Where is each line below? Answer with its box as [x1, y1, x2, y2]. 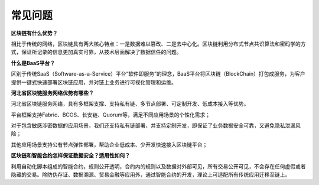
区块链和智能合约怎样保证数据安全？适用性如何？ [11, 152, 130, 159]
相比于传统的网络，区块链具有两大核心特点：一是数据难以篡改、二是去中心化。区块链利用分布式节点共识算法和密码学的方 [11, 40, 306, 47]
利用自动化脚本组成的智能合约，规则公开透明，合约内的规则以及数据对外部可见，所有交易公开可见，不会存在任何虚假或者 [11, 163, 306, 170]
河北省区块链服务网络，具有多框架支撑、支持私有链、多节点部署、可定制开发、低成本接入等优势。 [11, 100, 249, 108]
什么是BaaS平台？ [11, 59, 56, 66]
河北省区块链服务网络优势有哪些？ [11, 89, 94, 96]
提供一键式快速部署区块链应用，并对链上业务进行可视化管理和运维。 [11, 79, 177, 86]
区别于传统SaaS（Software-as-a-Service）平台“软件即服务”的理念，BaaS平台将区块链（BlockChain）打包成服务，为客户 [11, 70, 305, 77]
